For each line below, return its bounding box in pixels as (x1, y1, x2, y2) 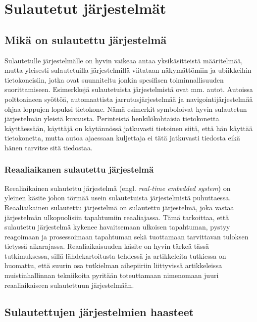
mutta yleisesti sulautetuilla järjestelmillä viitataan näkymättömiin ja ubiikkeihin (4, 65, 252, 75)
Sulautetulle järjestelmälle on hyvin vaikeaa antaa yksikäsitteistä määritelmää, (4, 55, 243, 65)
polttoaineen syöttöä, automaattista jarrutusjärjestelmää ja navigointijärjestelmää (4, 93, 253, 104)
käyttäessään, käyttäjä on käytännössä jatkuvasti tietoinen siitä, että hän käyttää (4, 123, 253, 133)
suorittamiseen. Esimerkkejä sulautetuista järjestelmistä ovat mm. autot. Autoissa (4, 84, 253, 94)
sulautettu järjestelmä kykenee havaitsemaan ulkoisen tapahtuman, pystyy (4, 222, 230, 232)
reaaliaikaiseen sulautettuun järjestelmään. (4, 279, 134, 290)
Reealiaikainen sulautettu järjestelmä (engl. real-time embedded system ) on (4, 183, 231, 193)
